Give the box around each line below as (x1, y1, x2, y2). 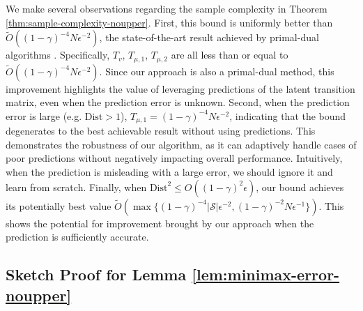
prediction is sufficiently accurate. (6, 229, 149, 244)
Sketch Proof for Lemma (6, 264, 187, 285)
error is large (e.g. (6, 108, 82, 123)
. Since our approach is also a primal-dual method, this (99, 63, 334, 78)
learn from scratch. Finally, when (6, 179, 147, 194)
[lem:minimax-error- (192, 264, 340, 285)
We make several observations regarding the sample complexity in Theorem (6, 1, 327, 15)
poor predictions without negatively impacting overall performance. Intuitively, (6, 151, 343, 165)
